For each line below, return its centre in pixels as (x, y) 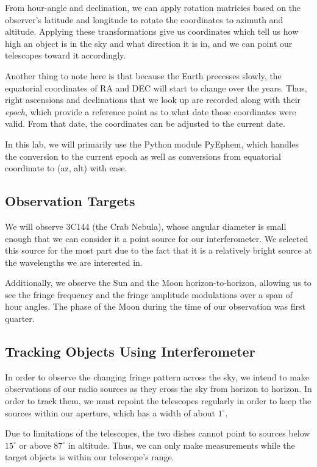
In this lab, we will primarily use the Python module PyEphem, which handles (152, 144)
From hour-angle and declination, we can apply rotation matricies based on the (153, 7)
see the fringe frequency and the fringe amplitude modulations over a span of (149, 294)
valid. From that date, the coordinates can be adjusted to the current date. (145, 123)
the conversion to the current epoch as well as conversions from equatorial (143, 156)
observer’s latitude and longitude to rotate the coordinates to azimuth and (144, 19)
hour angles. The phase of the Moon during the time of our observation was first (155, 306)
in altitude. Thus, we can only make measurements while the (181, 445)
